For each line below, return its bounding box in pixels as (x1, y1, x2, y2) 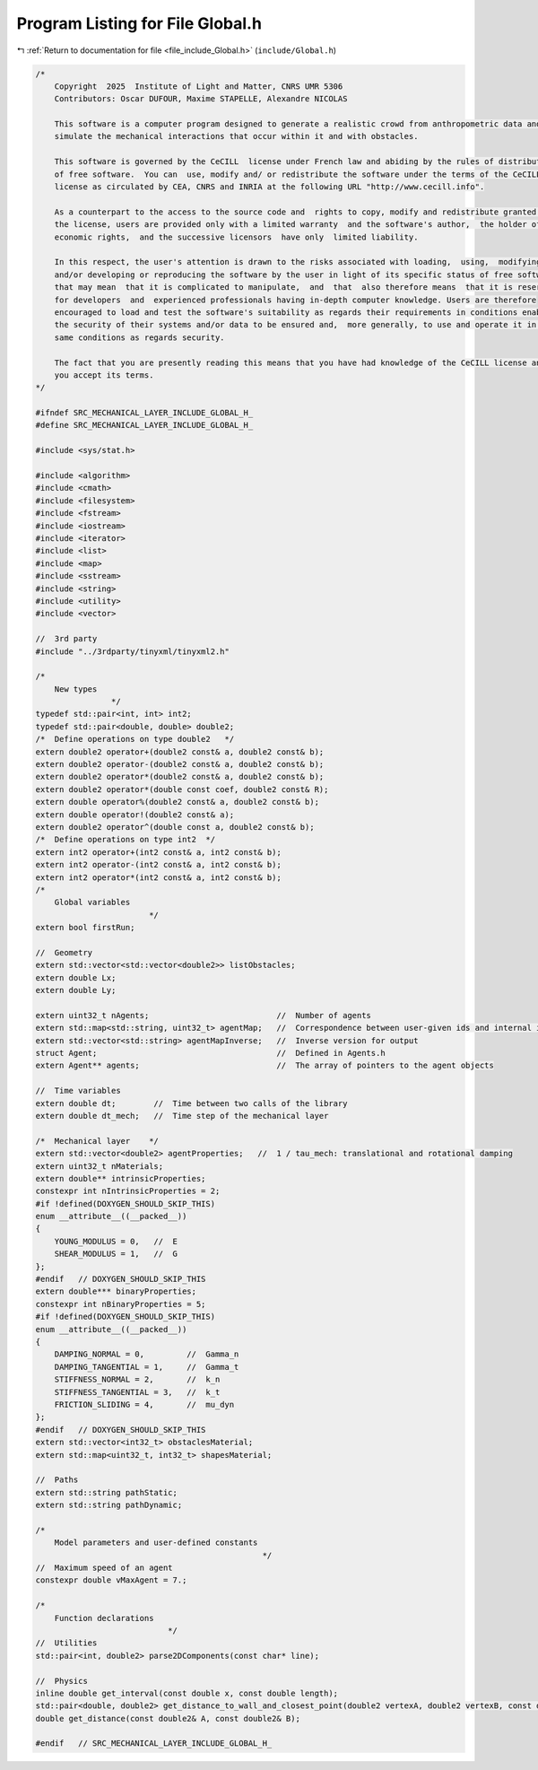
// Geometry (35, 947, 93, 957)
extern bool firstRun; (35, 922, 135, 933)
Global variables (54, 897, 131, 908)
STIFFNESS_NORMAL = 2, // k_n (54, 1374, 221, 1385)
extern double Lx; (35, 972, 117, 982)
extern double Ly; (35, 985, 117, 996)
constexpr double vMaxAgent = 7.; (35, 1575, 187, 1585)
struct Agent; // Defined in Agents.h (35, 1048, 386, 1058)
